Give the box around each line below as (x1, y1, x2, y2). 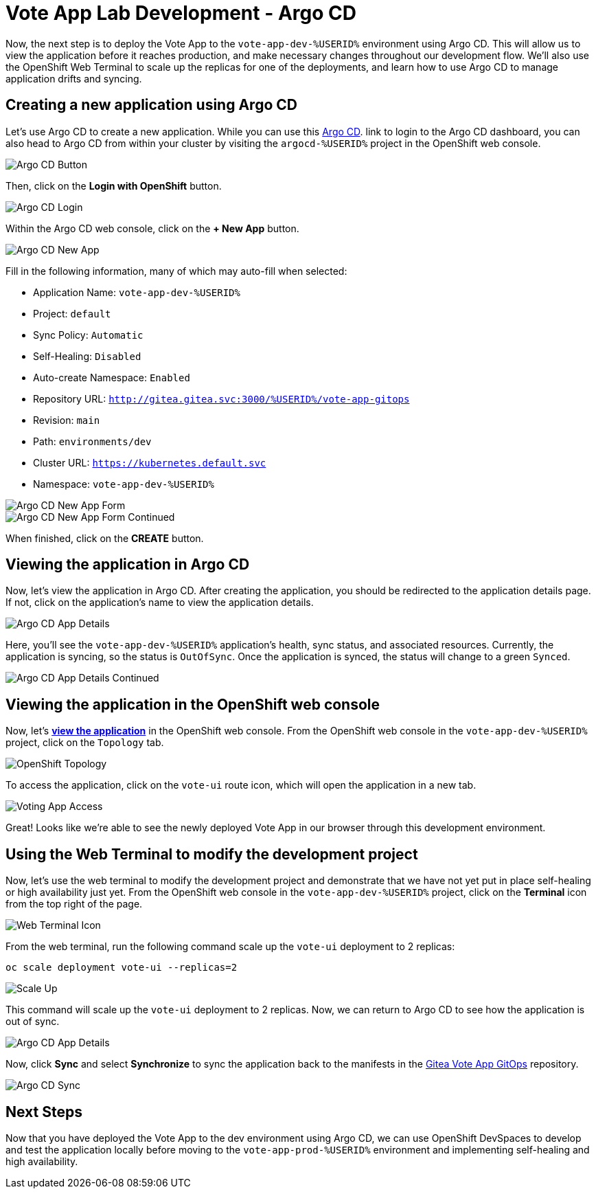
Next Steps (5, 1103, 82, 1120)
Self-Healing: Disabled (33, 350, 141, 362)
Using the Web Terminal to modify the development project (5, 845, 418, 863)
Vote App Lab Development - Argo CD (5, 1, 356, 25)
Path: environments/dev (33, 435, 152, 447)
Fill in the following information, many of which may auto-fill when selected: (5, 264, 347, 277)
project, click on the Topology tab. (5, 736, 164, 749)
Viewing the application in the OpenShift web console (5, 695, 380, 713)
